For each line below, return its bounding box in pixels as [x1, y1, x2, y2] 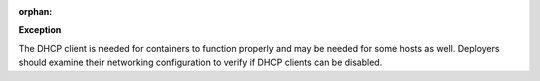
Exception [18, 24, 62, 36]
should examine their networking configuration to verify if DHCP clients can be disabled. [18, 56, 383, 69]
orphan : [18, 6, 53, 17]
